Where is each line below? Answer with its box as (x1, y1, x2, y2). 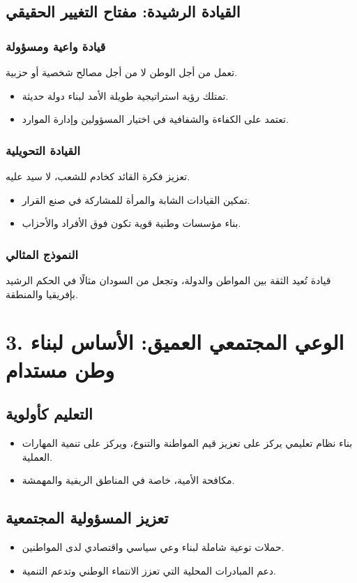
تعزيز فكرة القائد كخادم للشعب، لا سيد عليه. (6, 169, 190, 183)
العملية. (22, 449, 53, 464)
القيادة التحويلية (6, 141, 81, 158)
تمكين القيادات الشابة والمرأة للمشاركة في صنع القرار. (22, 192, 250, 207)
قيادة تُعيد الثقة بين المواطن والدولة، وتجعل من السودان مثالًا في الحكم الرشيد (6, 273, 331, 287)
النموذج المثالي (6, 245, 79, 263)
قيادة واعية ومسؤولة (6, 37, 106, 54)
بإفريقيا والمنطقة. (6, 286, 78, 301)
